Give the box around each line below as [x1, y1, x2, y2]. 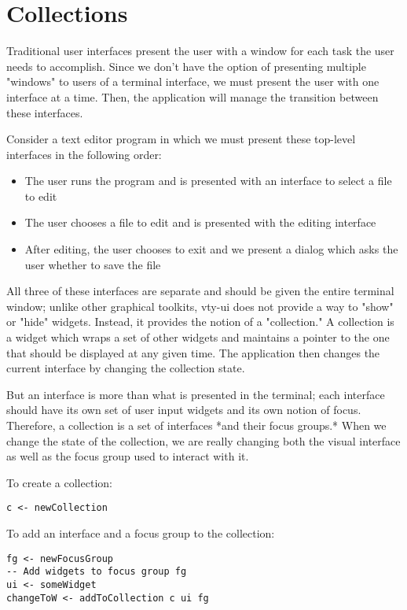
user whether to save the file [24, 256, 161, 272]
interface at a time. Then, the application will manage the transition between [6, 88, 379, 105]
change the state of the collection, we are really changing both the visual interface [6, 432, 401, 449]
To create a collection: [6, 474, 112, 490]
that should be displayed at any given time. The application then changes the [6, 344, 380, 360]
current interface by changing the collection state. [6, 360, 245, 376]
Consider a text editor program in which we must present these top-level [6, 131, 356, 147]
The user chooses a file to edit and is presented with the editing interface [24, 214, 376, 231]
